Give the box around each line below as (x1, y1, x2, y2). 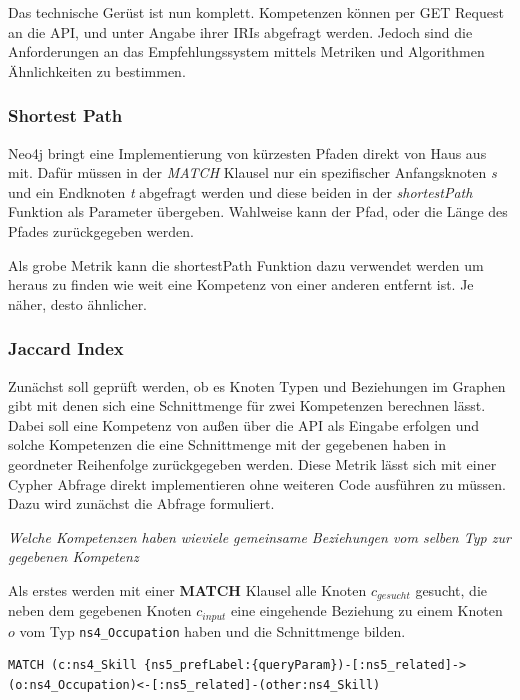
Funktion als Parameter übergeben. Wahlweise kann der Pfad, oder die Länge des (8, 201, 508, 222)
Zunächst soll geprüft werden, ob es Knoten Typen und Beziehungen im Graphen (8, 375, 506, 396)
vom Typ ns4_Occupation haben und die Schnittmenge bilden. (19, 620, 406, 641)
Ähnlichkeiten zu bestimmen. (8, 60, 186, 81)
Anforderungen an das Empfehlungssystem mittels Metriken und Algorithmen (8, 41, 485, 62)
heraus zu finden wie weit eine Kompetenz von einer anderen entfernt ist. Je (8, 274, 474, 295)
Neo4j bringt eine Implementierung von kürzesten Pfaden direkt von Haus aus (8, 142, 487, 163)
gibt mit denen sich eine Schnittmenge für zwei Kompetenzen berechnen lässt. (8, 395, 486, 416)
